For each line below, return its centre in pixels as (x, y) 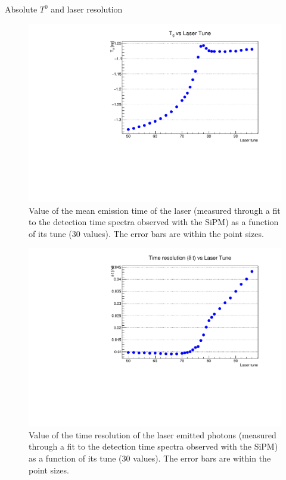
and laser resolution (87, 9)
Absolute (21, 9)
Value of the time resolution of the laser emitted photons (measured (153, 434)
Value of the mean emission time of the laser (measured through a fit (155, 210)
